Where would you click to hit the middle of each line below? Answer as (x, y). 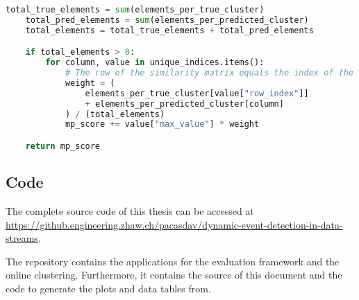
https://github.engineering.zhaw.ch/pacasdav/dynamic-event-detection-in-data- (174, 224)
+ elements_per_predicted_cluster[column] (184, 104)
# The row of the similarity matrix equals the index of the (209, 73)
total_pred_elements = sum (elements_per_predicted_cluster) (167, 20)
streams (22, 238)
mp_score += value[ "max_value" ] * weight (162, 124)
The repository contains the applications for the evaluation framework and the (173, 261)
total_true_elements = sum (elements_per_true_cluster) (135, 10)
